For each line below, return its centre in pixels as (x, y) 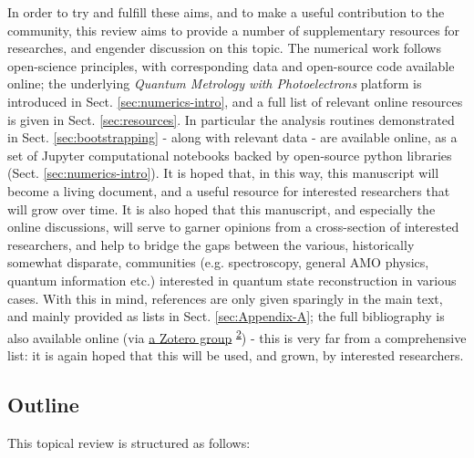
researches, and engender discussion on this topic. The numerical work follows (224, 48)
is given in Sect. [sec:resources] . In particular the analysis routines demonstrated (231, 119)
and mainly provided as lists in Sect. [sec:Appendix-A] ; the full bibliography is (226, 316)
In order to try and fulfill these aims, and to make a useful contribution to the (226, 12)
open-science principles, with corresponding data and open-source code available (231, 65)
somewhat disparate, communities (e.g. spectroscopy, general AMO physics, (218, 262)
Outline (43, 404)
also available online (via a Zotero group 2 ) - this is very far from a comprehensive (237, 336)
